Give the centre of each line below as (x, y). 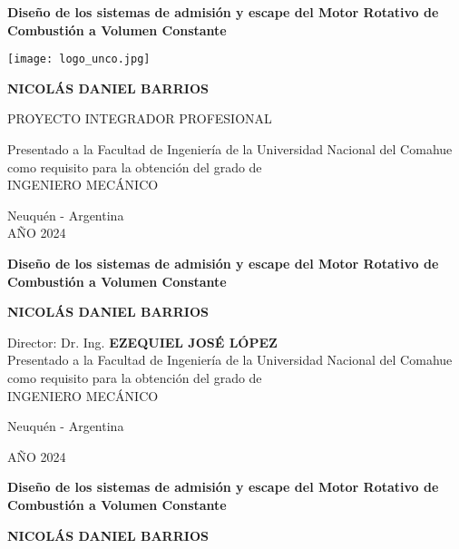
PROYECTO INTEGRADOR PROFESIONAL (140, 118)
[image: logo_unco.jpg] (79, 59)
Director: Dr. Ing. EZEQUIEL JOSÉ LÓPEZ (142, 342)
